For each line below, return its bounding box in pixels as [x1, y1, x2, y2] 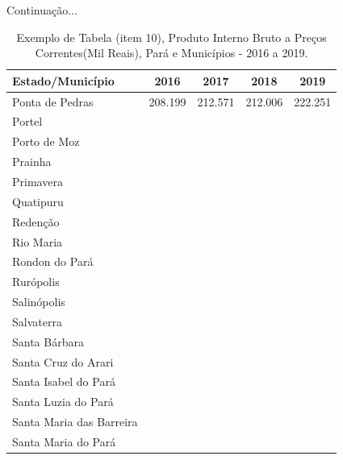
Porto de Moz [12, 133, 80, 150]
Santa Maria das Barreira [12, 413, 138, 430]
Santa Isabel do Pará [12, 373, 115, 390]
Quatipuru [12, 193, 64, 209]
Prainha [12, 153, 52, 170]
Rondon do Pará [12, 253, 94, 270]
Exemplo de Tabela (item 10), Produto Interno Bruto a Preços [16, 28, 327, 45]
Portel [12, 113, 43, 130]
